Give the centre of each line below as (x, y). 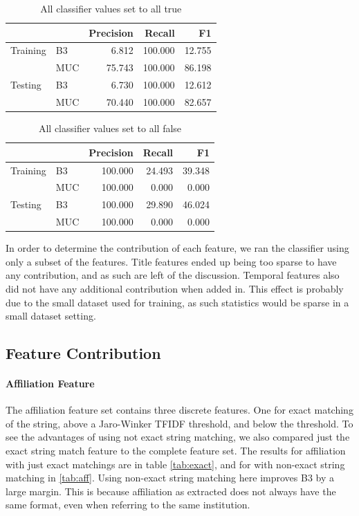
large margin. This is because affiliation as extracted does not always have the (171, 491)
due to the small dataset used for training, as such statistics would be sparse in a (177, 302)
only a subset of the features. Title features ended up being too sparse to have (171, 261)
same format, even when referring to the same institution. (128, 505)
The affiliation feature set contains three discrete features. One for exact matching (179, 410)
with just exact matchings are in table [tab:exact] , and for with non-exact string (175, 464)
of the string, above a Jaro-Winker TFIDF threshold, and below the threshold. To (179, 423)
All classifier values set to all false (110, 128)
